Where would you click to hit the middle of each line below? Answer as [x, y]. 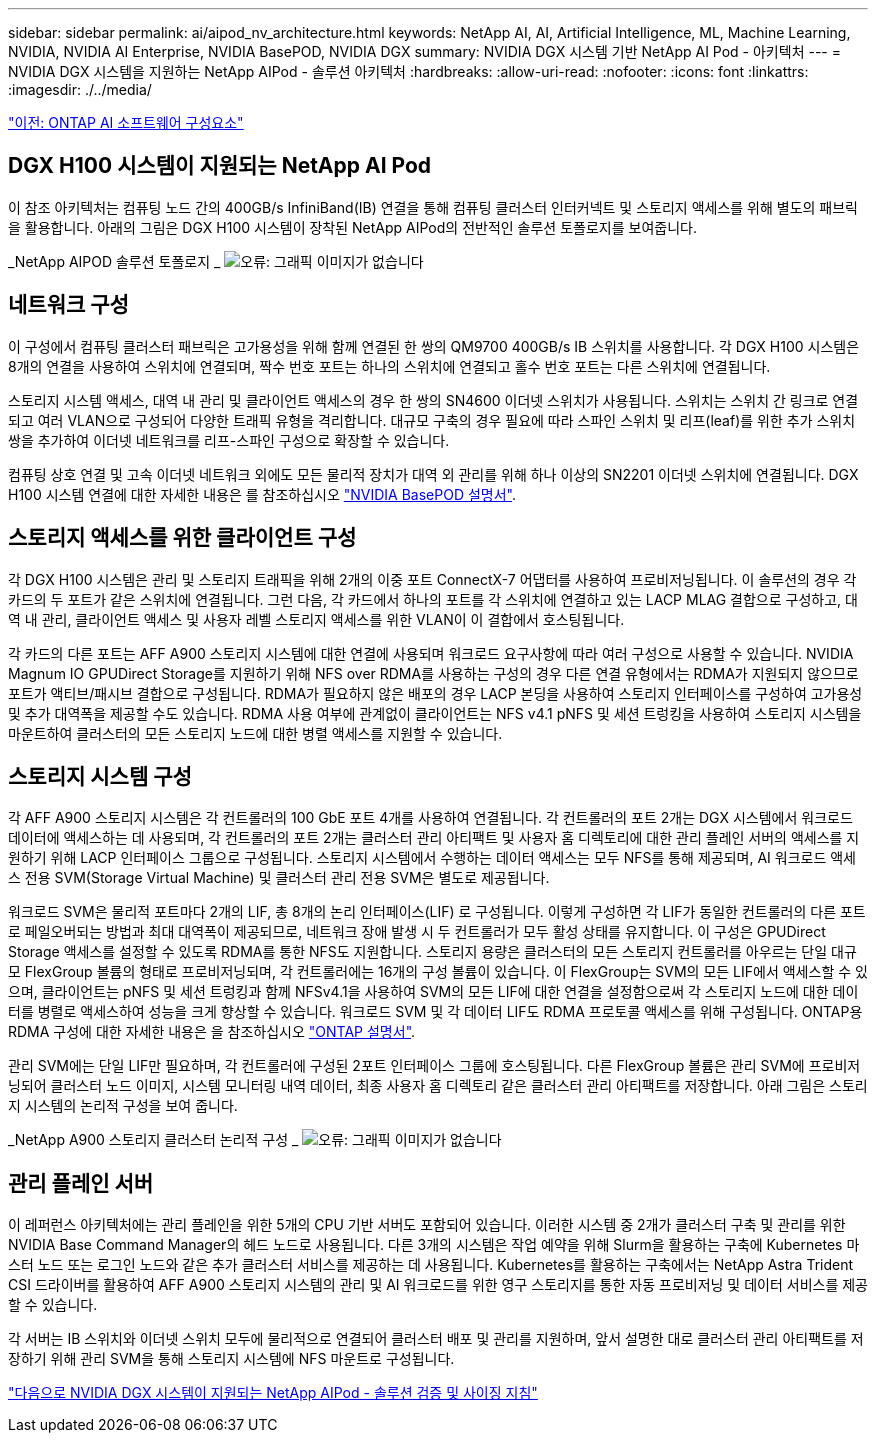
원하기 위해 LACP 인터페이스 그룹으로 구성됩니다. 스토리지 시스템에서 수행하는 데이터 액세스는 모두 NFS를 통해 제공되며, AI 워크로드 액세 [432, 858]
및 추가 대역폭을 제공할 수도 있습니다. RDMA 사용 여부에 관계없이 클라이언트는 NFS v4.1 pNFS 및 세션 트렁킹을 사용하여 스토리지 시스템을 [435, 713]
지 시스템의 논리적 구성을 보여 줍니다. [123, 1106]
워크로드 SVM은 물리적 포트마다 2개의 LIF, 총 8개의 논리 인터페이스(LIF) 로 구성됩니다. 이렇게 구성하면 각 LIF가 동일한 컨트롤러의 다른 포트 [437, 912]
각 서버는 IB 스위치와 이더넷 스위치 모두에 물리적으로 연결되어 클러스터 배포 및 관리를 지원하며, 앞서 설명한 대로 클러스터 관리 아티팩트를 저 [436, 1339]
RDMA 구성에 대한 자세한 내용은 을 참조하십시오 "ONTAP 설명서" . [212, 1032]
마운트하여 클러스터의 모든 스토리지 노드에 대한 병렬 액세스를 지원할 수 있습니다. [255, 733]
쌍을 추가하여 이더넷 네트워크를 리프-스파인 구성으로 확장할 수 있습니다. [229, 440]
